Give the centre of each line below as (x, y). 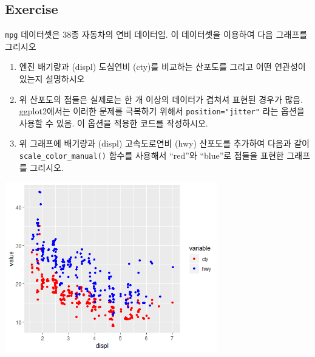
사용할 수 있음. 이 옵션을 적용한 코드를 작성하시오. (113, 123)
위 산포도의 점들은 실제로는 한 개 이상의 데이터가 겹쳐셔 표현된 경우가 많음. (161, 99)
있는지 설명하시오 (52, 79)
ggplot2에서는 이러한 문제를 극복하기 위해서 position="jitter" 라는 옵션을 (162, 111)
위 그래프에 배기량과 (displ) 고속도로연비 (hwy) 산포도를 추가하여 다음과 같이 (164, 143)
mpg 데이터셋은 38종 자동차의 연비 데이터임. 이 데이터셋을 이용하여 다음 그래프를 (156, 34)
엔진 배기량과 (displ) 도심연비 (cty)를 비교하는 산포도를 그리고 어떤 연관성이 (162, 67)
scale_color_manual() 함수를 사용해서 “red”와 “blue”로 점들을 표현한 (151, 155)
